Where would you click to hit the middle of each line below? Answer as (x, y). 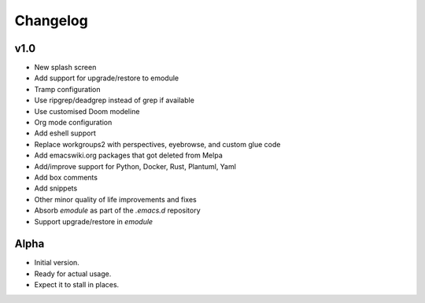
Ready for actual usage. (73, 273)
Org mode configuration (73, 123)
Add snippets (56, 188)
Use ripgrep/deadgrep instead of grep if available (114, 100)
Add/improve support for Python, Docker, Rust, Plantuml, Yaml (135, 166)
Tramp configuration (68, 89)
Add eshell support (65, 133)
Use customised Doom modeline (87, 111)
